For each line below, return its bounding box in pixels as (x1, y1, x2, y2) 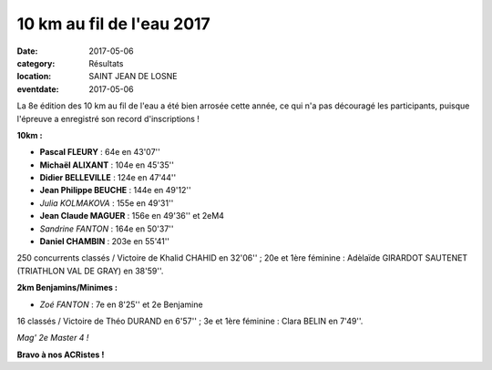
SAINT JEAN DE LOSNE (88, 71, 178, 82)
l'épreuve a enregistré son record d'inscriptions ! (16, 113, 200, 124)
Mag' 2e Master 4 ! (16, 333, 89, 344)
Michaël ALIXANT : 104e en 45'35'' (39, 159, 175, 170)
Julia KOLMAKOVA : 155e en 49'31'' (39, 197, 174, 209)
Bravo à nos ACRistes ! (16, 349, 105, 360)
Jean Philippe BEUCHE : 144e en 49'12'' (39, 185, 191, 196)
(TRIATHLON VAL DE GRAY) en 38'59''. (16, 265, 164, 276)
